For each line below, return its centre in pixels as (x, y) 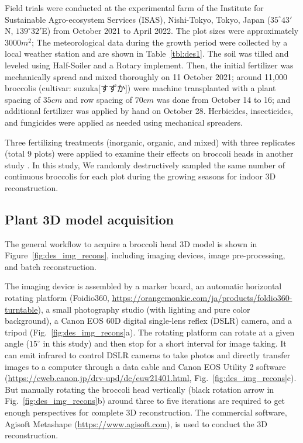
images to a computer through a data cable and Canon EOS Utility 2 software (145, 366)
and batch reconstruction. (51, 266)
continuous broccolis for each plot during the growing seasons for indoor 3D (140, 176)
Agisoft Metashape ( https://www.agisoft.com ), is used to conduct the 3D (136, 423)
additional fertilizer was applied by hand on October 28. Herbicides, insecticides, (149, 111)
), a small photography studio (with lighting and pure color (144, 309)
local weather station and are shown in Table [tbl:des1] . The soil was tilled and (147, 53)
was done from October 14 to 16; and (223, 99)
